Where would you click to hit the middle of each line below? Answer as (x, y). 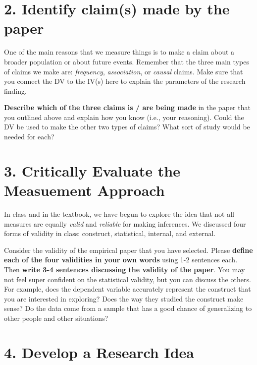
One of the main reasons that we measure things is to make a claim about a (119, 52)
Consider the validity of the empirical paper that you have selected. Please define (128, 250)
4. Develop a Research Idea (99, 352)
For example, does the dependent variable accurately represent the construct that (128, 289)
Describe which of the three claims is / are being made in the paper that (127, 107)
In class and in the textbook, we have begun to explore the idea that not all (119, 213)
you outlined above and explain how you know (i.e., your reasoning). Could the (124, 117)
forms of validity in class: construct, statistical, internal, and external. (110, 233)
